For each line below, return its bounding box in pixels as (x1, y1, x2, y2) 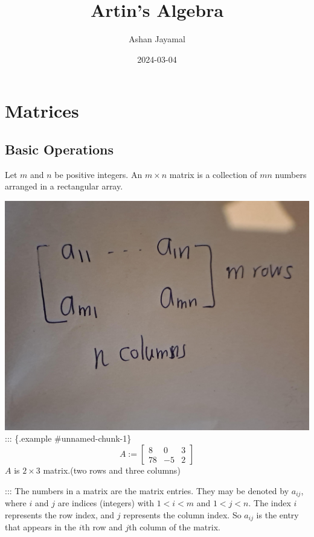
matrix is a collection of (169, 168, 257, 180)
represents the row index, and (5, 508, 115, 521)
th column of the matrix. (129, 521, 220, 533)
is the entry (256, 508, 299, 521)
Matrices (5, 98, 79, 123)
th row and (82, 521, 123, 533)
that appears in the (5, 521, 76, 533)
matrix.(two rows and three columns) (43, 464, 181, 477)
